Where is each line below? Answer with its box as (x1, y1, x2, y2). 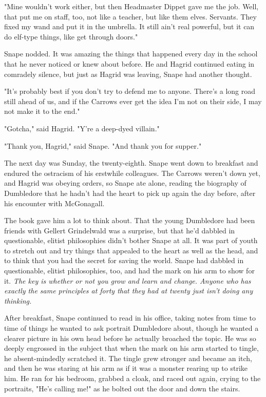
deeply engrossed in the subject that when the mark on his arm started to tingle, (4, 343, 259, 353)
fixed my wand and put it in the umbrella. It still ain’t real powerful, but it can (4, 21, 255, 32)
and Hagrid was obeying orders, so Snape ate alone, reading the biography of (4, 177, 246, 188)
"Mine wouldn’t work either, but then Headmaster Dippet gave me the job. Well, (4, 1, 259, 11)
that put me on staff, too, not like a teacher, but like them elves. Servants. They (4, 11, 257, 22)
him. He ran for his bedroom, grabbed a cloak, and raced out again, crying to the (4, 373, 261, 383)
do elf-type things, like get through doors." (4, 31, 138, 42)
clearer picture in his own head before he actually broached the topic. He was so (4, 332, 256, 343)
